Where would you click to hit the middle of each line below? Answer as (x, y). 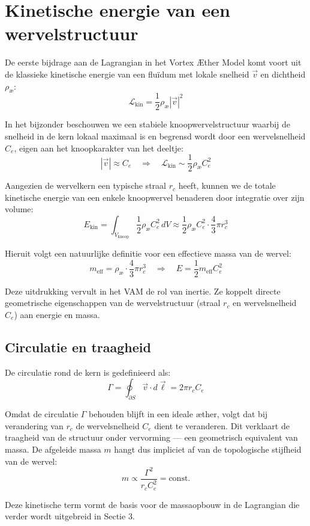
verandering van (34, 425)
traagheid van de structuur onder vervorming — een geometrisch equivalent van (151, 437)
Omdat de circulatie (42, 414)
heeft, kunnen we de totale (227, 185)
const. (180, 479)
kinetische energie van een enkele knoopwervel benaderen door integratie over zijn (155, 197)
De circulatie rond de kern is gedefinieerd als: (88, 372)
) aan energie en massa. (57, 315)
